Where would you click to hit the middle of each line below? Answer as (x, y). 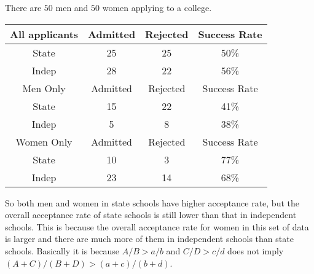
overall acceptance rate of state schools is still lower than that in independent (151, 215)
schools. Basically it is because (62, 250)
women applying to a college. (157, 7)
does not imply (256, 250)
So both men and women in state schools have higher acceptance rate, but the (152, 202)
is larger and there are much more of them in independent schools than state (149, 239)
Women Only (44, 141)
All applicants (44, 34)
